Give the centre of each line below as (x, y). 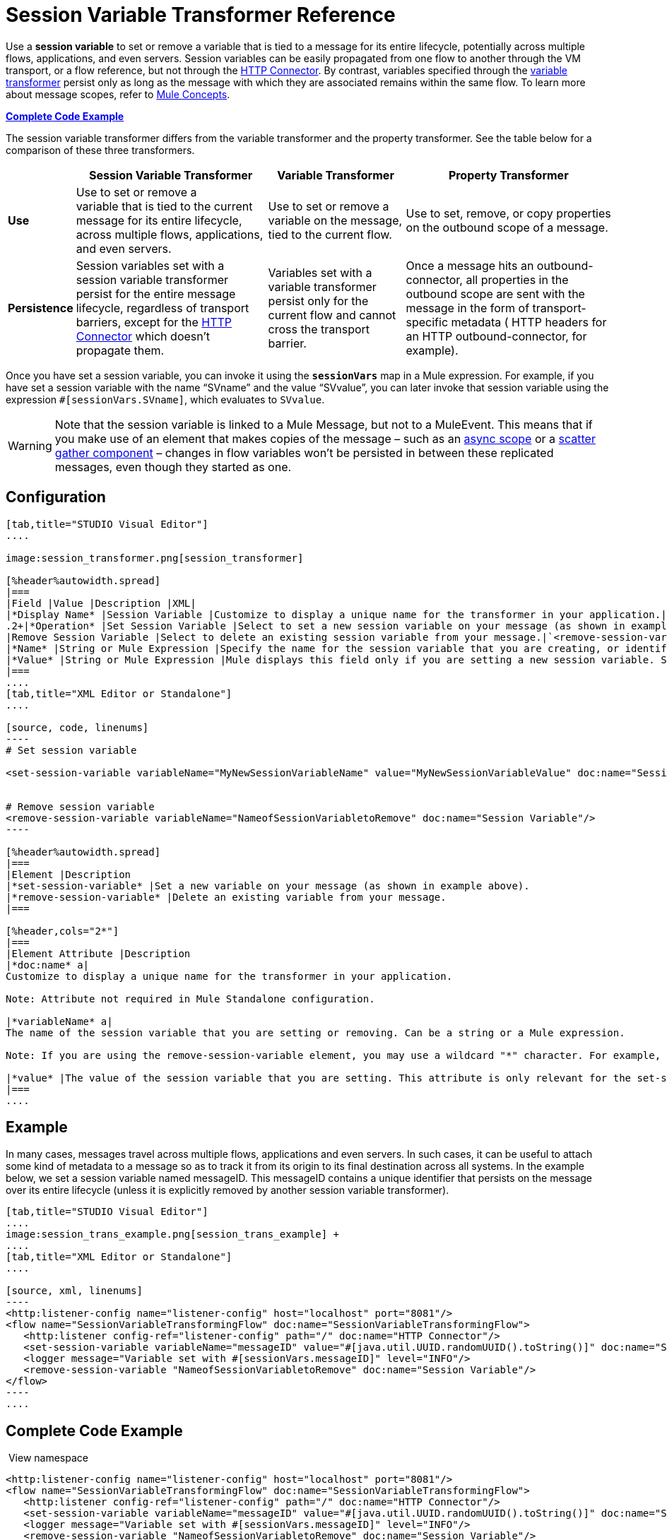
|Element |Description (69, 874)
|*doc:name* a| (48, 965)
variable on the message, (335, 220)
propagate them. (120, 350)
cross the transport (319, 329)
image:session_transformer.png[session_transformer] (155, 558)
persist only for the (318, 301)
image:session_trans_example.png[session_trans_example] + (173, 1234)
